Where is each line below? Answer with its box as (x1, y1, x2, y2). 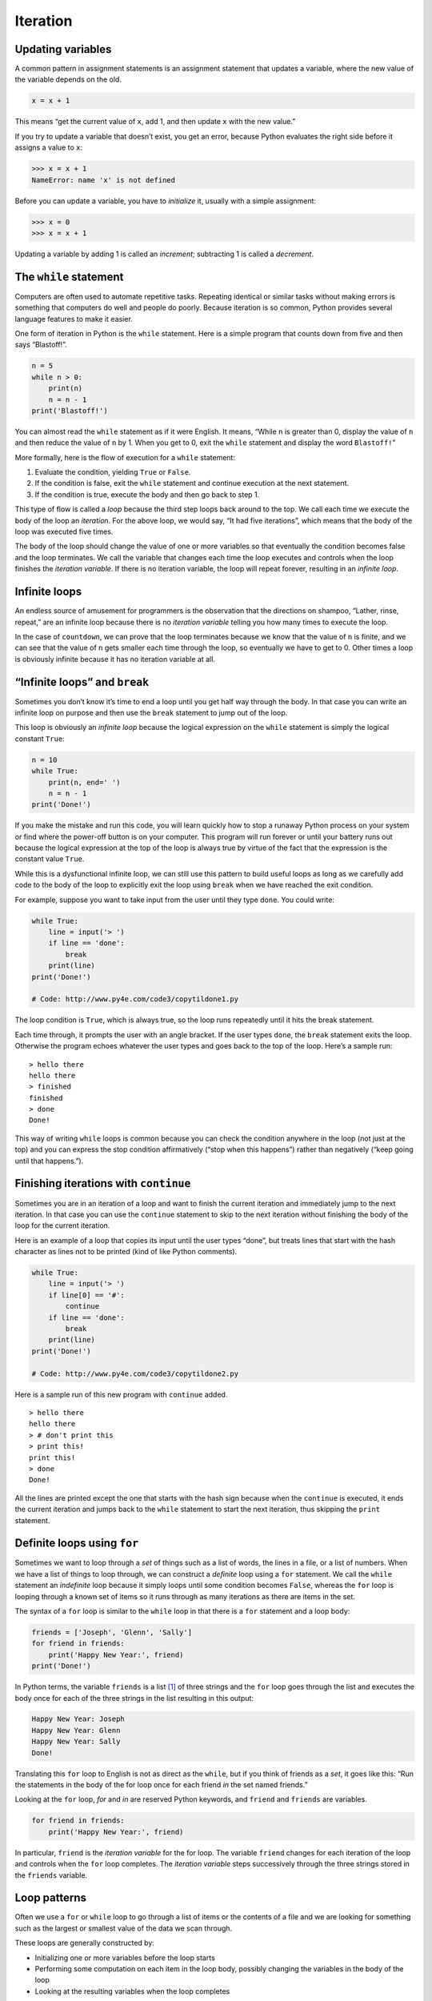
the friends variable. (14, 1870, 88, 1880)
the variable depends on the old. (14, 74, 122, 84)
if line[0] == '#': (48, 1290, 126, 1300)
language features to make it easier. (14, 314, 134, 323)
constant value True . (14, 854, 85, 864)
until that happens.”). (14, 1156, 84, 1165)
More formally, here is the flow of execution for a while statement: (14, 452, 236, 462)
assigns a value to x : (14, 142, 83, 152)
